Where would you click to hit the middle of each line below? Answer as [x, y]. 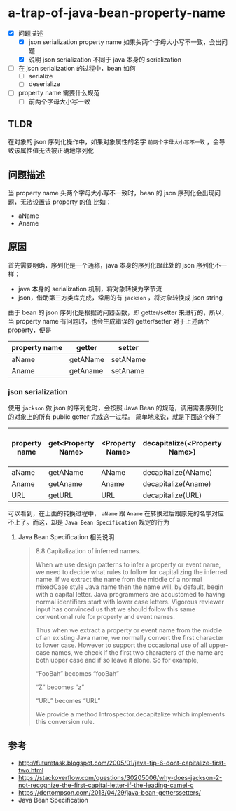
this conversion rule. [65, 722]
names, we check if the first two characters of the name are [138, 653]
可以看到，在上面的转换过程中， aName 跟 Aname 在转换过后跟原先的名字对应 [116, 513]
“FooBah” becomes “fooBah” [77, 674]
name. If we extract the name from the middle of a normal [119, 580]
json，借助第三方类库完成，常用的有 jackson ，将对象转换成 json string [120, 297]
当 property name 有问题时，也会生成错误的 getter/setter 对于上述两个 [109, 321]
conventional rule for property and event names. [105, 617]
